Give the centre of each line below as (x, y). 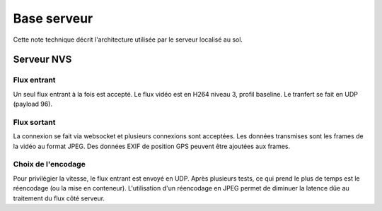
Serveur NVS (42, 60)
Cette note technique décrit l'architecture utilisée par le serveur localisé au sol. (128, 40)
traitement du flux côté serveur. (59, 198)
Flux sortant (34, 122)
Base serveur (53, 18)
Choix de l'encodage (50, 164)
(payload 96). (33, 104)
